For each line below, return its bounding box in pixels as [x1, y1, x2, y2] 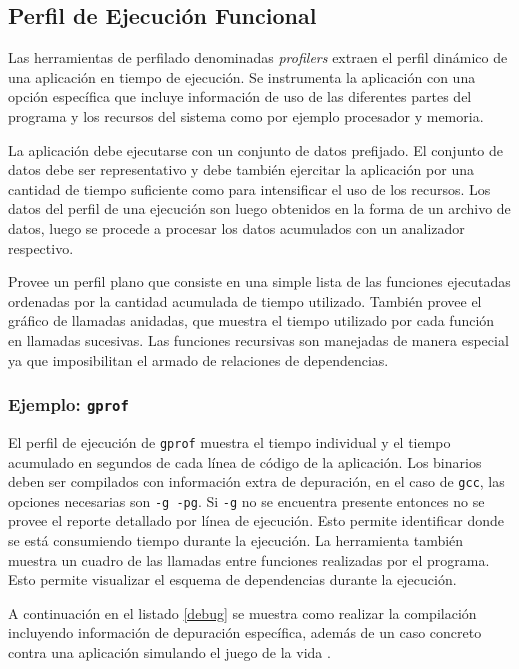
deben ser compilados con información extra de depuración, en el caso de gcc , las [8, 471, 505, 492]
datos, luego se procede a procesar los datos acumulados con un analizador [8, 217, 465, 238]
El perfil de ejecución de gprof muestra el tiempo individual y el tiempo [8, 431, 451, 452]
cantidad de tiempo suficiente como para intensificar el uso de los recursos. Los [8, 178, 491, 199]
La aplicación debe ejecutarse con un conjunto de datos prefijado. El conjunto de [8, 139, 503, 160]
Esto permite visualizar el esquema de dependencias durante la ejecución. [8, 569, 457, 590]
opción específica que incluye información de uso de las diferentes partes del [8, 86, 472, 107]
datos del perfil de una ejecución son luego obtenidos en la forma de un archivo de [8, 198, 511, 219]
